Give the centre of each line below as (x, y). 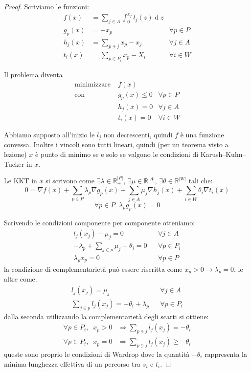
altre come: (21, 279)
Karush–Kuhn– (223, 154)
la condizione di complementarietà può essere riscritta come (93, 269)
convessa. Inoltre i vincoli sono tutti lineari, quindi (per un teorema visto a (116, 144)
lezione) (15, 154)
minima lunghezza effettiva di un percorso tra (72, 363)
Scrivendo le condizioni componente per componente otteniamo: (100, 222)
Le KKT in (21, 181)
